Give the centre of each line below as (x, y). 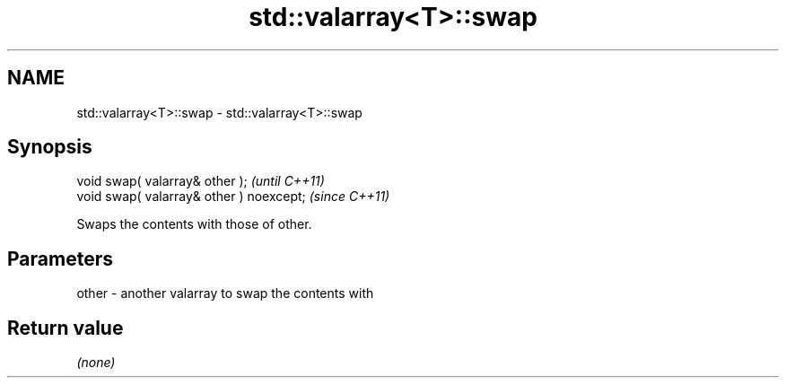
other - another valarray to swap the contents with (225, 293)
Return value (65, 328)
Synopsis (50, 147)
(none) (96, 363)
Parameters (60, 258)
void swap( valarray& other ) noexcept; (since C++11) (233, 197)
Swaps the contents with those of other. (194, 224)
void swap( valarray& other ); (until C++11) (201, 181)
